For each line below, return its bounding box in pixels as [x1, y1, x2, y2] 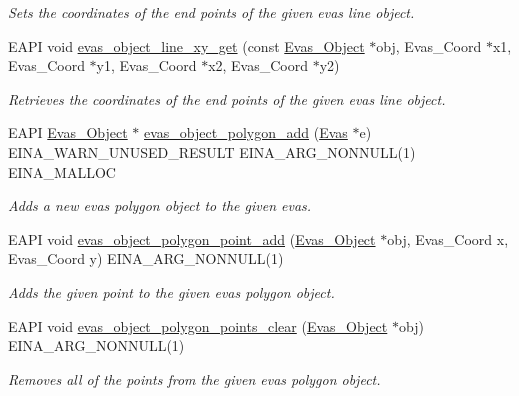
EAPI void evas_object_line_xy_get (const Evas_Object [8, 35, 365, 56]
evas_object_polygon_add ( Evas [144, 122, 348, 143]
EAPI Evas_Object [8, 122, 128, 143]
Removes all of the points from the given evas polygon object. [8, 368, 381, 389]
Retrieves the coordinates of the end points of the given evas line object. [8, 88, 446, 109]
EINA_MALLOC [8, 161, 116, 182]
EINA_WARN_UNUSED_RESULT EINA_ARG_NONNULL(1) [8, 141, 416, 162]
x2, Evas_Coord [208, 55, 309, 76]
